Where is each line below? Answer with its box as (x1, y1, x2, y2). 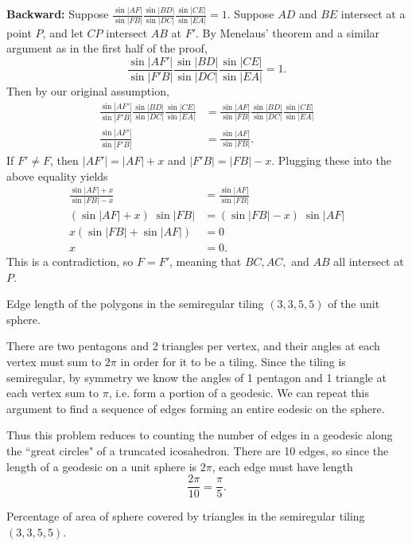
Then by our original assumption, (6, 83, 169, 99)
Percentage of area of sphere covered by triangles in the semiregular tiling (6, 508, 365, 525)
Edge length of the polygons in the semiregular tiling (6, 295, 264, 312)
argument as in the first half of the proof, (6, 40, 208, 57)
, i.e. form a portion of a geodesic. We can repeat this (108, 384, 369, 401)
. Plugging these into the (271, 151, 391, 168)
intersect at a (340, 6, 406, 22)
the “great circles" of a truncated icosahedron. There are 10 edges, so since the (6, 442, 389, 458)
